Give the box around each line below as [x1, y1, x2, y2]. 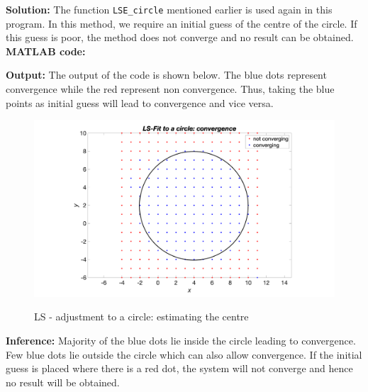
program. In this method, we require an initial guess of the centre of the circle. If [6, 16, 357, 30]
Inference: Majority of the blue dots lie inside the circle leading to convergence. [6, 333, 356, 348]
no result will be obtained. [6, 374, 120, 389]
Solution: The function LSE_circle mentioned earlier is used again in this [6, 2, 333, 16]
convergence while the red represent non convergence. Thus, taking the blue [6, 82, 335, 96]
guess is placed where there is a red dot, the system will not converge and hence [6, 361, 353, 376]
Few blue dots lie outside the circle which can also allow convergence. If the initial [6, 347, 362, 362]
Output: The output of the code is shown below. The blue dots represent [6, 67, 327, 82]
